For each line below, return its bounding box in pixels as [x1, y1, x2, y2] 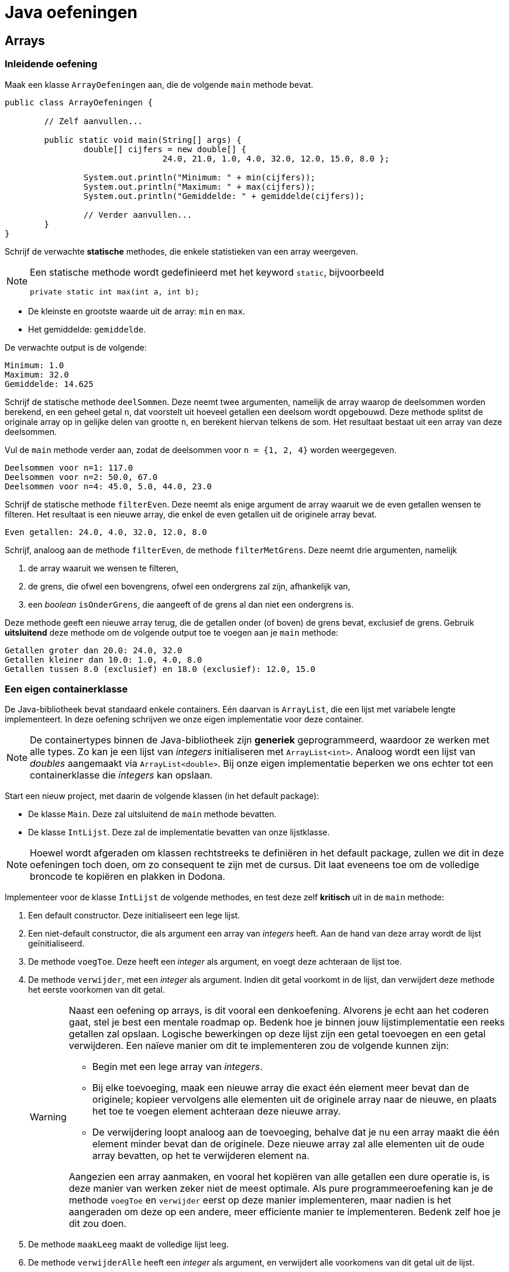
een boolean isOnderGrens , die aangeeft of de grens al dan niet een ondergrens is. [28, 599, 354, 609]
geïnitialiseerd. [28, 938, 85, 949]
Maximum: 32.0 [5, 369, 69, 379]
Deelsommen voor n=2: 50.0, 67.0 [5, 472, 158, 482]
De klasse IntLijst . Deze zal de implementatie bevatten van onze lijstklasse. [28, 827, 330, 838]
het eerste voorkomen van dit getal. [28, 985, 165, 995]
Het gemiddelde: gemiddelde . [28, 324, 146, 334]
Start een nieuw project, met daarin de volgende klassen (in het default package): [5, 791, 319, 801]
